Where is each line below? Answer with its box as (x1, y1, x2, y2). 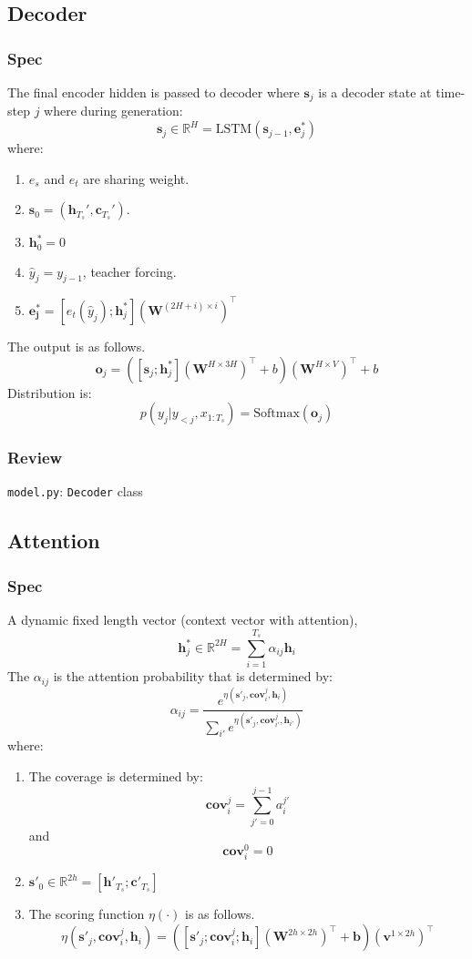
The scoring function (28, 904, 145, 923)
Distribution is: (7, 383, 92, 402)
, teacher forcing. (82, 261, 177, 281)
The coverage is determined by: (28, 766, 203, 785)
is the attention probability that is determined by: (53, 667, 333, 686)
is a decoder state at (318, 83, 432, 101)
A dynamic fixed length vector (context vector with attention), (7, 610, 358, 629)
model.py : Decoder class (7, 482, 143, 501)
